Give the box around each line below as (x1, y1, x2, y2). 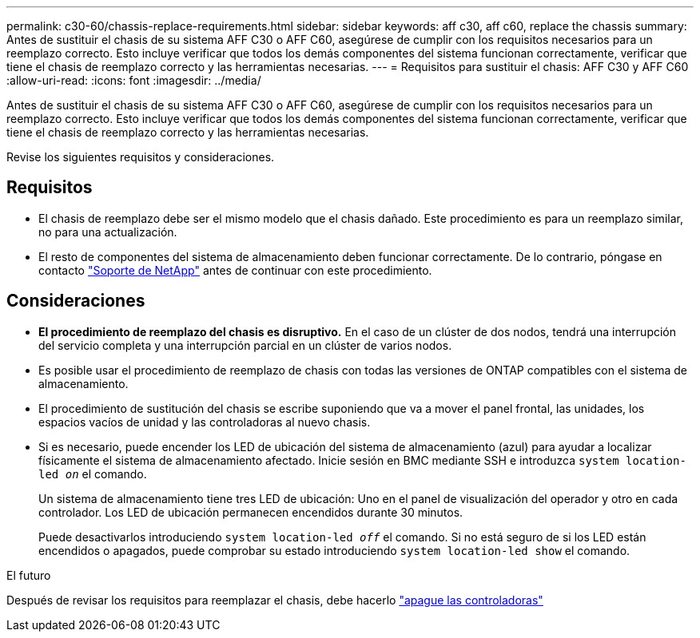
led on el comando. (38, 466, 147, 481)
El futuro (6, 568, 51, 582)
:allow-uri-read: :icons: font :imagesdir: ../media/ (6, 73, 261, 87)
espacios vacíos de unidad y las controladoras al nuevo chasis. (38, 414, 371, 429)
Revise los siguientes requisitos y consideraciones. (6, 150, 275, 164)
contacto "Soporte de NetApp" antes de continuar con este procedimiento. (38, 263, 432, 277)
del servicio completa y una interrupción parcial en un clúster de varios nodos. (38, 338, 452, 352)
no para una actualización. (38, 224, 177, 239)
